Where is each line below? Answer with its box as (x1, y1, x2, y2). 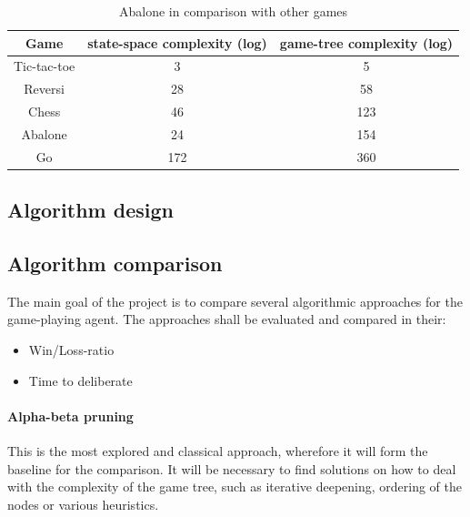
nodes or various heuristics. (7, 494, 159, 513)
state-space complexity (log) (87, 33, 267, 52)
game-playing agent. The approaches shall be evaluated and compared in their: (7, 309, 446, 329)
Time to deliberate (28, 370, 133, 390)
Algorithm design (7, 196, 174, 224)
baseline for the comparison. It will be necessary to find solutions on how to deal (7, 459, 456, 478)
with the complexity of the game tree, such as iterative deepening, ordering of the (7, 477, 463, 496)
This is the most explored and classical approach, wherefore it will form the (7, 441, 428, 461)
